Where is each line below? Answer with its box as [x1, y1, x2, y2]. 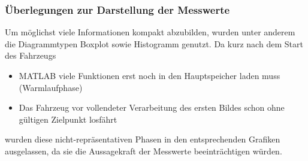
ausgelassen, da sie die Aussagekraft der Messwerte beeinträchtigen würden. [5, 144, 282, 157]
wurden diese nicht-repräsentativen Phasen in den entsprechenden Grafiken [5, 133, 280, 145]
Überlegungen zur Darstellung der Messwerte [5, 2, 230, 17]
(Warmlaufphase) [19, 81, 83, 93]
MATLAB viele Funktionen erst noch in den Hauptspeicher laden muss [19, 69, 280, 81]
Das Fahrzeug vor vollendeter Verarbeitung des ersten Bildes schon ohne [19, 101, 285, 114]
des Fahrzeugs [5, 49, 56, 62]
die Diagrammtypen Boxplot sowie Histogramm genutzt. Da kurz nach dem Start [5, 37, 303, 50]
